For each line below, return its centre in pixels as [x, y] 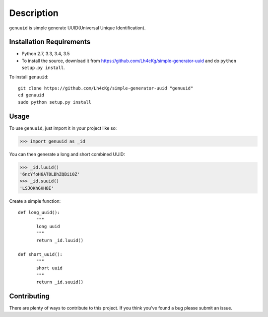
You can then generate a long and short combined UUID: [67, 154]
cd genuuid [31, 95]
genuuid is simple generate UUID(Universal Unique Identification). [77, 28]
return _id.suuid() [60, 282]
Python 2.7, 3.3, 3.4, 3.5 [46, 54]
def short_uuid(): [40, 254]
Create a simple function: [35, 201]
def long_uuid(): [39, 213]
